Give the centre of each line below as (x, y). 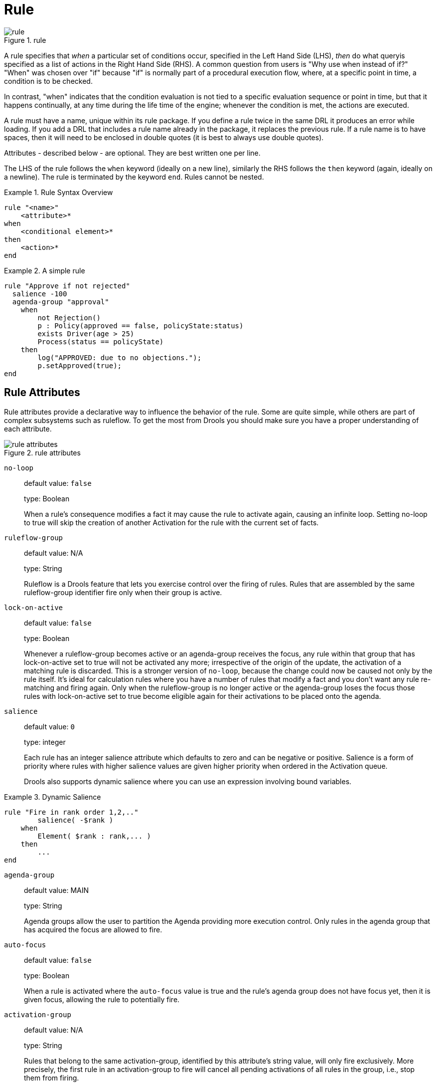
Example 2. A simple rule (45, 270)
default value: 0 (49, 726)
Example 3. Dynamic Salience (53, 797)
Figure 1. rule (25, 40)
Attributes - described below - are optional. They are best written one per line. (132, 153)
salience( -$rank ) (75, 820)
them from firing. (52, 1078)
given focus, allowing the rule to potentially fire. (102, 999)
